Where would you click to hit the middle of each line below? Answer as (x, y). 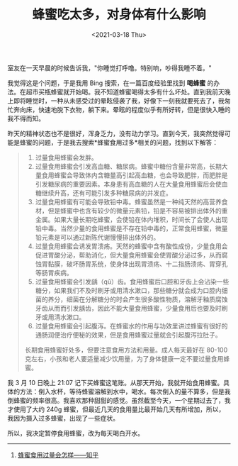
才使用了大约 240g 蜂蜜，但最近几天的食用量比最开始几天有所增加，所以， (116, 409)
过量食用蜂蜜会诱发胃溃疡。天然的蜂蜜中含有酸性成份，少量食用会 (131, 246)
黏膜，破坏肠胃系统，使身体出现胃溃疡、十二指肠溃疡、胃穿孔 (138, 264)
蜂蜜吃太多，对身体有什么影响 (119, 15)
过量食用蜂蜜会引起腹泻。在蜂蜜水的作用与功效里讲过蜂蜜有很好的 (131, 326)
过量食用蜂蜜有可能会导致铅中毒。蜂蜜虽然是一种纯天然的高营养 (128, 201)
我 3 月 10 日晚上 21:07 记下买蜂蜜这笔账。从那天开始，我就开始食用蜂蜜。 (115, 382)
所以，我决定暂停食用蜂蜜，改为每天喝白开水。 (75, 433)
